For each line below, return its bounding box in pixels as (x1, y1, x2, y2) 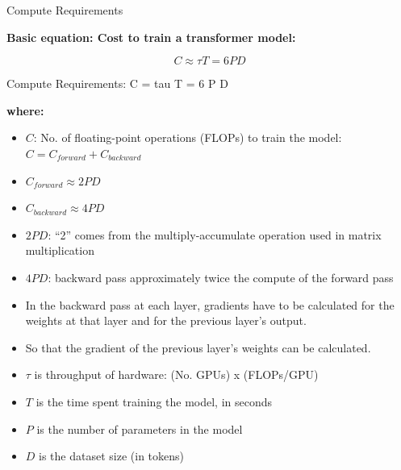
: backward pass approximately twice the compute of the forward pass (48, 268, 394, 285)
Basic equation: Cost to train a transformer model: (6, 28, 296, 45)
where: (6, 102, 44, 119)
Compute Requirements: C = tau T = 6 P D (6, 75, 228, 92)
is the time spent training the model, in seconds (36, 393, 273, 410)
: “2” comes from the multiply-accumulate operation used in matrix (48, 226, 382, 243)
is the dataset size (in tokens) (39, 447, 184, 464)
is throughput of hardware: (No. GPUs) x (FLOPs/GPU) (34, 366, 319, 383)
